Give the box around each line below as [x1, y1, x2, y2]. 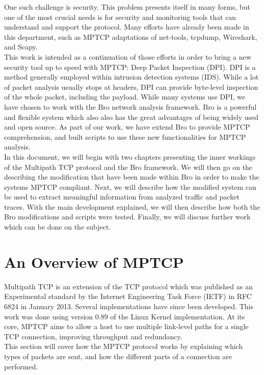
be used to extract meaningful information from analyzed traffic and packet [4, 191, 240, 202]
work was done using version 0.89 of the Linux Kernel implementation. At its [4, 311, 245, 321]
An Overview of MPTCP [4, 251, 184, 272]
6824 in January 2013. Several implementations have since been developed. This [4, 301, 253, 311]
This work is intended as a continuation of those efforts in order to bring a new [4, 51, 251, 62]
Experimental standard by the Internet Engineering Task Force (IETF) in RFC [4, 291, 252, 302]
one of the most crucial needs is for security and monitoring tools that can [4, 11, 236, 22]
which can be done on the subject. [4, 221, 111, 232]
